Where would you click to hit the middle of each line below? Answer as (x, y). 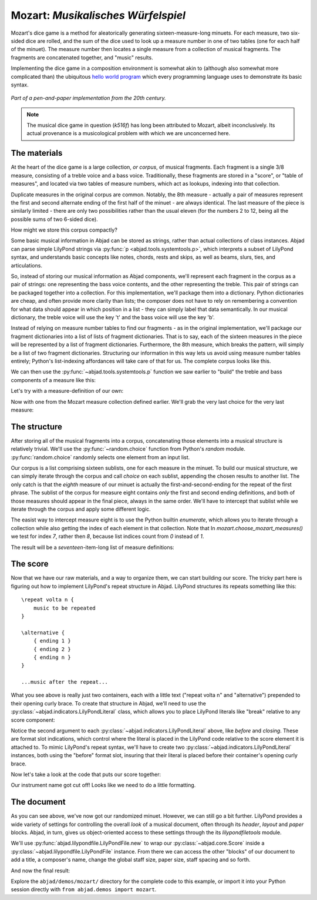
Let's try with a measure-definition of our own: (67, 391)
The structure (37, 426)
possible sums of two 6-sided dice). (54, 219)
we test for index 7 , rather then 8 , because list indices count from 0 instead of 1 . (107, 536)
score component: (33, 720)
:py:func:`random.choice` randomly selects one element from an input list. (100, 457)
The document (38, 802)
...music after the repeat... (65, 682)
